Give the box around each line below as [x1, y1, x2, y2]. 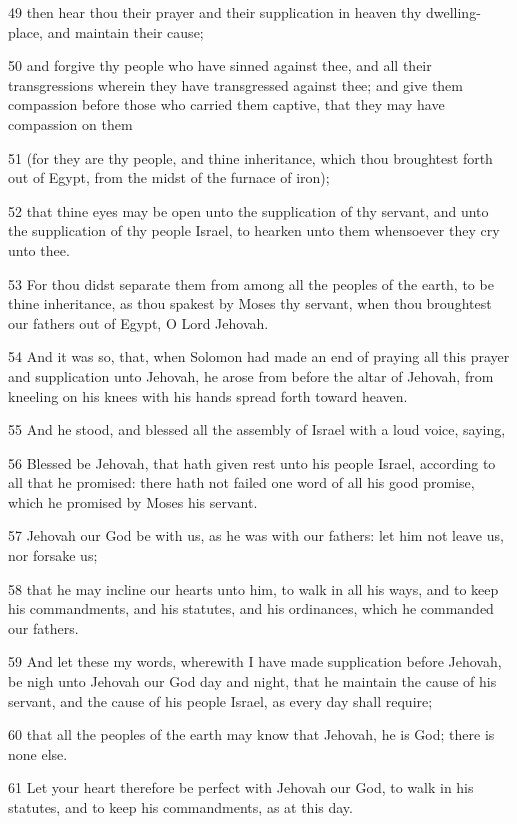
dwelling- [425, 2, 481, 22]
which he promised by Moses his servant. [8, 491, 258, 512]
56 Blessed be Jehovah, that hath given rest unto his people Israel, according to [8, 452, 496, 473]
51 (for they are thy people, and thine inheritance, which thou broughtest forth [8, 147, 493, 168]
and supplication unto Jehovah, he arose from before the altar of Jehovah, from [8, 365, 494, 386]
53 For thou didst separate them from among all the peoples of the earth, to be [8, 273, 494, 294]
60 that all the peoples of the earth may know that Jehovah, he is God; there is [8, 724, 495, 745]
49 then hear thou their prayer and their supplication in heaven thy [8, 2, 422, 22]
